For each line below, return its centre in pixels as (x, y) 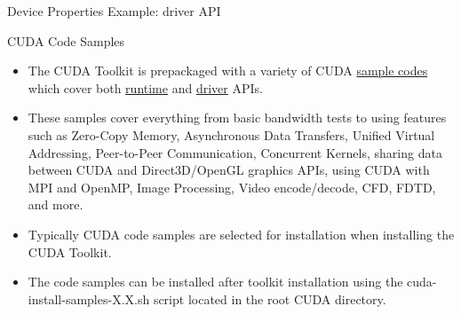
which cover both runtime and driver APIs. (145, 87)
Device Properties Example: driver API (114, 11)
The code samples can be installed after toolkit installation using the (215, 282)
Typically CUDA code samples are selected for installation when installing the (241, 234)
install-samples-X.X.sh (89, 298)
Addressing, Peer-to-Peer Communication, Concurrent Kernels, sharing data (235, 152)
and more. (56, 204)
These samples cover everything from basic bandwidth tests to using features (237, 118)
